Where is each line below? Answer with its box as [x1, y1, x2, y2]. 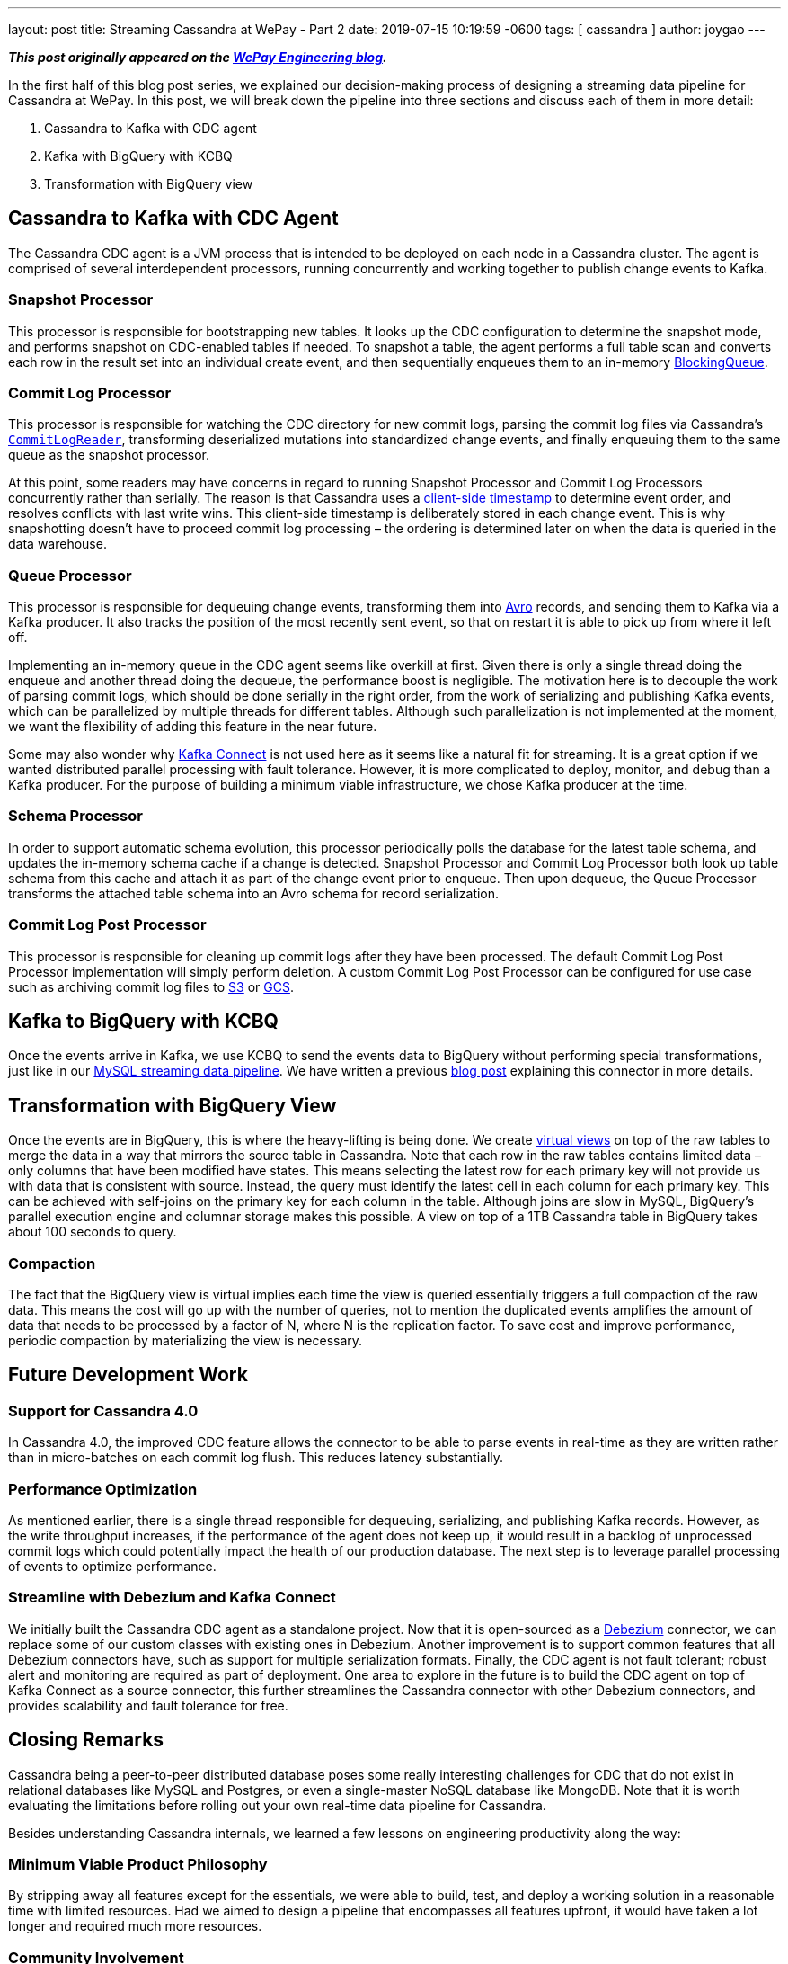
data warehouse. [8, 536, 107, 552]
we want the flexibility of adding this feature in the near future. [8, 719, 377, 735]
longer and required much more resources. [8, 1918, 262, 1934]
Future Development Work [8, 1363, 248, 1387]
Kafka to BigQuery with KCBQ [8, 1010, 279, 1033]
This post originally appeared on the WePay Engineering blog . [8, 49, 387, 65]
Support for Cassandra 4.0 [8, 1401, 199, 1420]
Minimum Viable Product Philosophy [8, 1854, 268, 1873]
